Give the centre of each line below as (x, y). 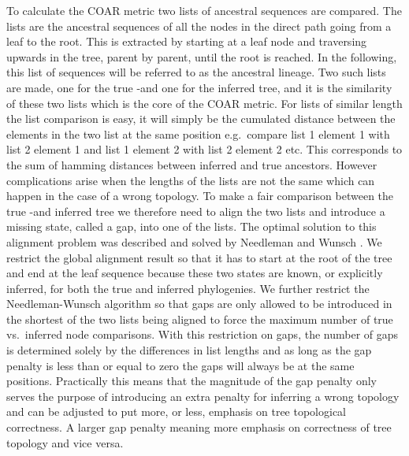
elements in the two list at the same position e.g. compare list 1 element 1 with (198, 133)
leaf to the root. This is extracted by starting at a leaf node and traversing (187, 41)
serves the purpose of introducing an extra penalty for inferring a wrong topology (203, 396)
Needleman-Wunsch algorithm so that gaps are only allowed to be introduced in (199, 304)
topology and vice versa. (65, 442)
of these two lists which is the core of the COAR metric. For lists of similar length (204, 103)
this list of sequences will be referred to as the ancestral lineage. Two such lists (196, 72)
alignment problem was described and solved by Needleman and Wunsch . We (194, 241)
